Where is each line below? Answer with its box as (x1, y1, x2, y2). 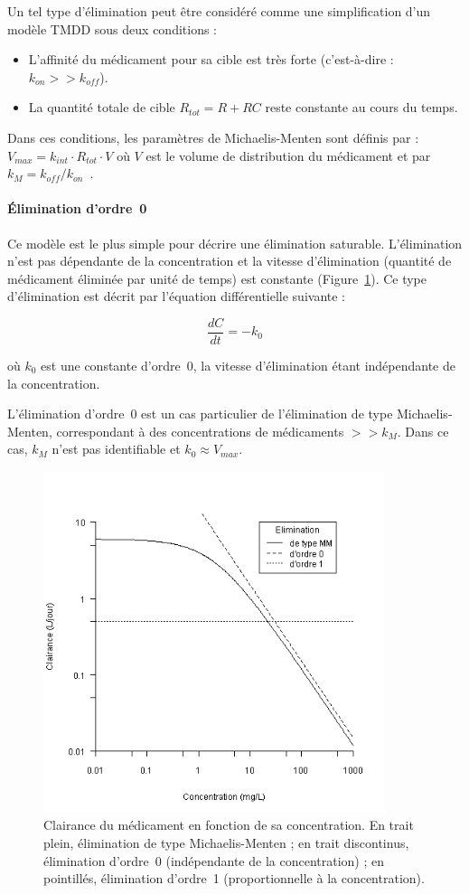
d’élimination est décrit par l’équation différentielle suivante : (7, 287, 346, 306)
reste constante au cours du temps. (265, 98, 458, 117)
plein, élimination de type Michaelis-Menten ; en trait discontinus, (43, 833, 409, 852)
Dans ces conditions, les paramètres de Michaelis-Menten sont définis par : (7, 127, 419, 146)
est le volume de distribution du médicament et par (145, 146, 431, 165)
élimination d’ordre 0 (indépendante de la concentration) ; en (43, 851, 384, 870)
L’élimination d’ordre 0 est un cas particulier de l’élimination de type (7, 404, 393, 423)
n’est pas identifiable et (52, 439, 181, 458)
